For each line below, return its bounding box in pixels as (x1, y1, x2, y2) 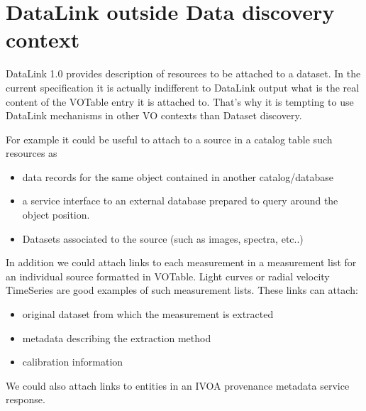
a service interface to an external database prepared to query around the (22, 193, 338, 208)
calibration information (22, 354, 123, 369)
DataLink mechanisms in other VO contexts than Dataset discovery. (6, 108, 302, 123)
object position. (22, 207, 90, 222)
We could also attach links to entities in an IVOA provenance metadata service (6, 378, 350, 393)
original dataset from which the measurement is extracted (22, 307, 274, 322)
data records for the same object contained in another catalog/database (22, 169, 334, 184)
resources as (6, 146, 57, 160)
